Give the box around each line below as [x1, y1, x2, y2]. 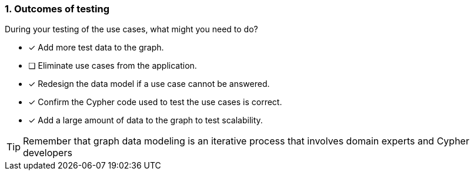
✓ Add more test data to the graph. [28, 42, 164, 53]
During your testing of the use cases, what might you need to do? [5, 24, 258, 35]
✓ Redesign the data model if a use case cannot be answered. [28, 79, 270, 89]
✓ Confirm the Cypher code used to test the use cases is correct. [28, 97, 282, 107]
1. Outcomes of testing [5, 3, 109, 15]
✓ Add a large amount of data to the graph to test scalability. [28, 115, 263, 126]
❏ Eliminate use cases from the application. [28, 60, 197, 71]
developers [23, 147, 72, 159]
